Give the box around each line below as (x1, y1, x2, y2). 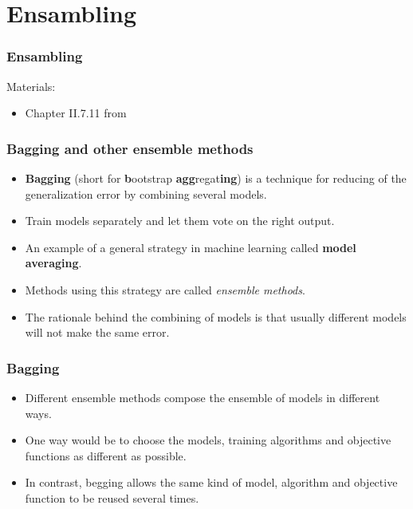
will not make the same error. (25, 324, 170, 341)
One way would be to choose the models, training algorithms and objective (25, 432, 391, 448)
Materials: (6, 77, 56, 94)
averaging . (25, 254, 82, 271)
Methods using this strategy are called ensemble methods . (25, 281, 305, 298)
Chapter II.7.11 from (25, 105, 127, 121)
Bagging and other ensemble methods (6, 138, 254, 158)
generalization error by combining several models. (25, 185, 267, 202)
